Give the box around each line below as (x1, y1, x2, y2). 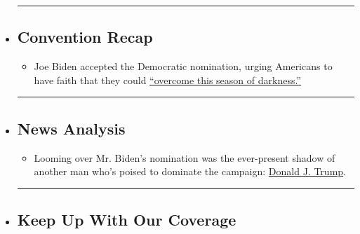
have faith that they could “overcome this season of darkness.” (34, 72, 301, 87)
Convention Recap (17, 26, 153, 48)
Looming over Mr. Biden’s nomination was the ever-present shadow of (34, 150, 335, 165)
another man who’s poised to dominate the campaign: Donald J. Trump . (34, 164, 346, 179)
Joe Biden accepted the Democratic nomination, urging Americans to (34, 59, 333, 74)
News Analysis (17, 117, 126, 139)
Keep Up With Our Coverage (17, 209, 236, 230)
